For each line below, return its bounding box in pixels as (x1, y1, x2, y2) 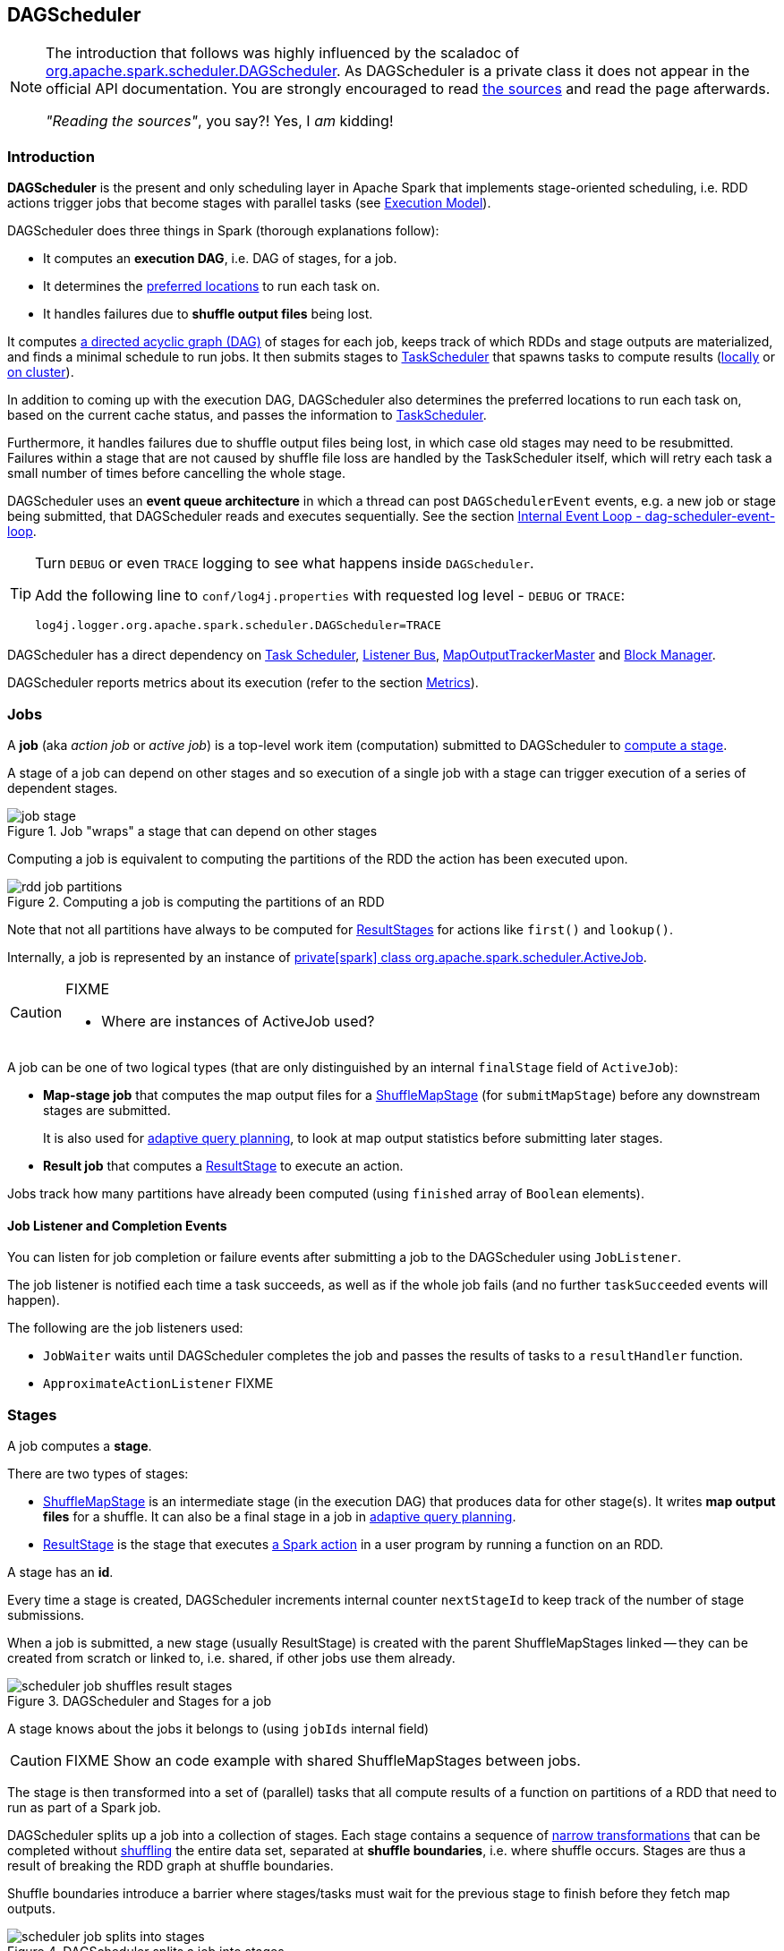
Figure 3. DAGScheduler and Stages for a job (7, 1692, 271, 1708)
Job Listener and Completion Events (7, 1217, 227, 1233)
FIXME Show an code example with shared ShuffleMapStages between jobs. (65, 1751, 581, 1769)
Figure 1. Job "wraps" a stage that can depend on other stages (7, 822, 378, 839)
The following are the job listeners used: (7, 1320, 243, 1336)
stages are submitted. (43, 1102, 171, 1118)
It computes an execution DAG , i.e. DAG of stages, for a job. (43, 251, 397, 267)
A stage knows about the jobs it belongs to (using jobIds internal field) (7, 1720, 430, 1736)
